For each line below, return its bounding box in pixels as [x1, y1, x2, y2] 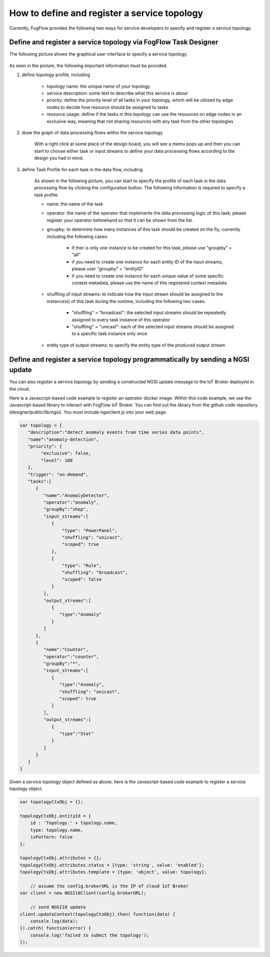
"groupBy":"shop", [43, 506, 88, 512]
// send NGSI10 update [30, 904, 86, 910]
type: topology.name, [30, 827, 83, 833]
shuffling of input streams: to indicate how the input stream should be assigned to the [46, 291, 223, 297]
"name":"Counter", [43, 647, 88, 653]
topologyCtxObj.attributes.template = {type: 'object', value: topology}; [19, 869, 207, 875]
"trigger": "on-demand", [27, 471, 88, 477]
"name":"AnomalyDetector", [43, 492, 110, 498]
